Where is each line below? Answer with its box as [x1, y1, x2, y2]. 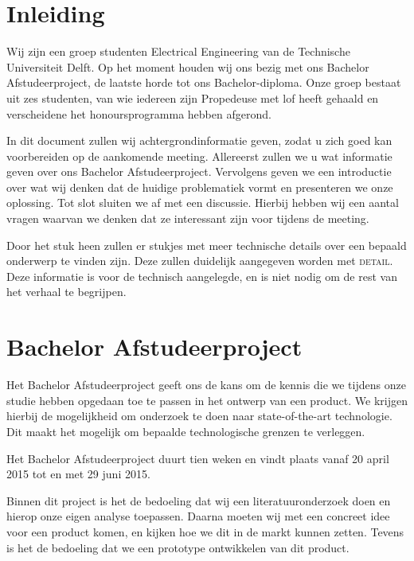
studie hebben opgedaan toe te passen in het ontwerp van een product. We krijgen [6, 392, 408, 408]
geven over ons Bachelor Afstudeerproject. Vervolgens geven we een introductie [6, 163, 392, 180]
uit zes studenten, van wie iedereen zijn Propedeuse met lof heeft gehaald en [6, 89, 379, 106]
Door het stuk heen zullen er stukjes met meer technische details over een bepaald [6, 236, 407, 253]
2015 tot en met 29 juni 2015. [6, 466, 150, 482]
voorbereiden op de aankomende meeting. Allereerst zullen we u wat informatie [6, 147, 393, 164]
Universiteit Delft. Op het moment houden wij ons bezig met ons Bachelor [6, 58, 369, 75]
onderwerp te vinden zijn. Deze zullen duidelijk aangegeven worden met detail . [6, 252, 393, 269]
